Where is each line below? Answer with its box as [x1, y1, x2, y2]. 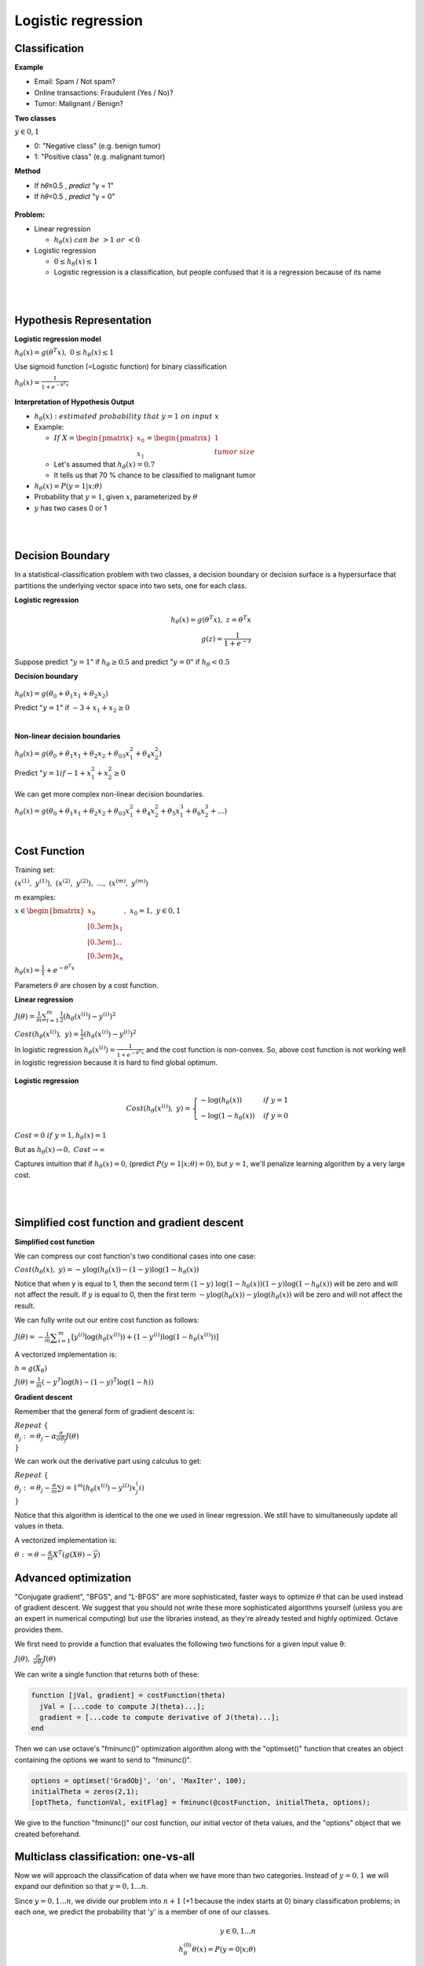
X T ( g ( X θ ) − [52, 1549, 93, 1559]
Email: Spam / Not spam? [34, 77, 115, 87]
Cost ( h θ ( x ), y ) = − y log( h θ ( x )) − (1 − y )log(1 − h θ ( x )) [14, 1265, 199, 1276]
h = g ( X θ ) [14, 1364, 47, 1375]
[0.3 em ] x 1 [87, 922, 123, 933]
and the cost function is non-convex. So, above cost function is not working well [145, 1045, 406, 1055]
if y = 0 [263, 1111, 289, 1120]
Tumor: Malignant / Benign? [34, 99, 123, 109]
